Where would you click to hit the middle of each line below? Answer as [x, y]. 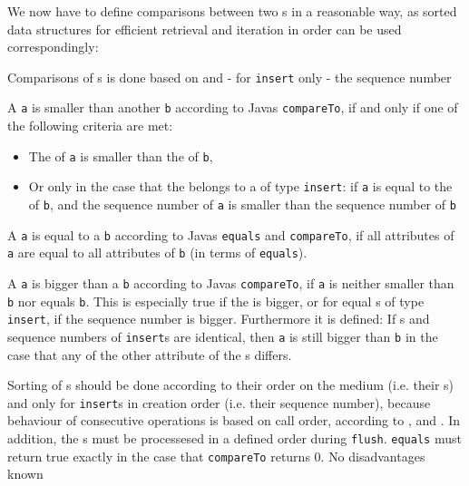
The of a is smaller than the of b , [121, 156]
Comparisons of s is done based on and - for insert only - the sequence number [230, 77]
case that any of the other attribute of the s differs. [150, 354]
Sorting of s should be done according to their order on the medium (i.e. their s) [231, 385]
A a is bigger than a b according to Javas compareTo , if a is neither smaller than [231, 282]
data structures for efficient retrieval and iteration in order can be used [205, 29]
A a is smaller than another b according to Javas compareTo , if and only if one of [233, 107]
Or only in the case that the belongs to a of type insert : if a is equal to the [240, 186]
